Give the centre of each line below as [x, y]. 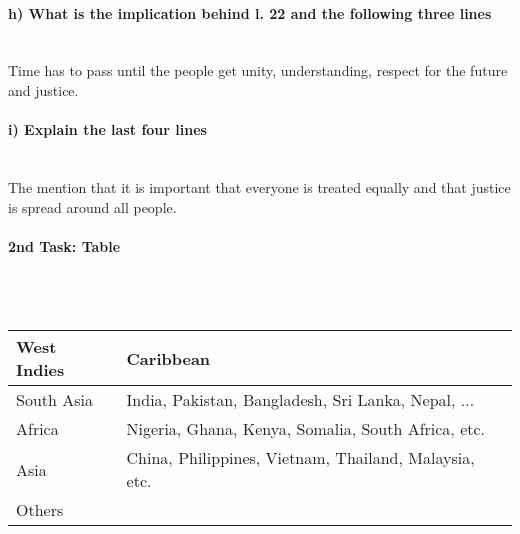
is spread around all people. [92, 206]
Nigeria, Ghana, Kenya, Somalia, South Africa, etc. [306, 429]
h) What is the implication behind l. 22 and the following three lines [250, 12]
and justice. [43, 89]
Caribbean [168, 358]
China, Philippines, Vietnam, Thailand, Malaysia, [300, 458]
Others [40, 510]
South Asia [54, 400]
